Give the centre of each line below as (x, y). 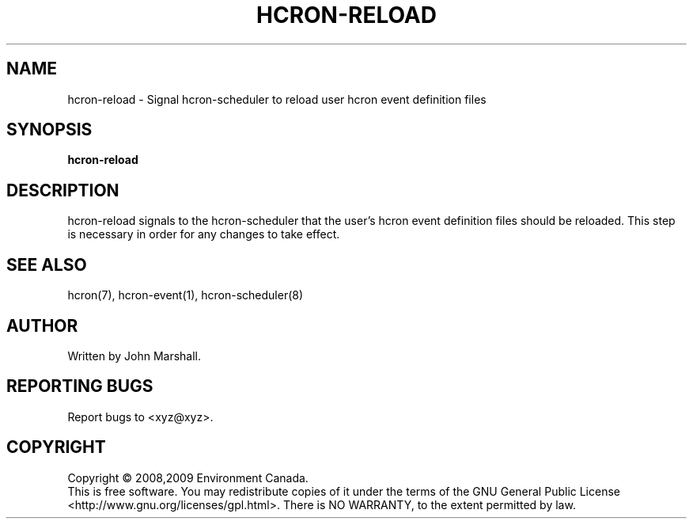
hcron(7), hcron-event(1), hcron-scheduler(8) (186, 295)
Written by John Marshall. (134, 356)
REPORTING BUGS (80, 386)
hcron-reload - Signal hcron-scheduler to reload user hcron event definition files (277, 99)
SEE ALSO (47, 264)
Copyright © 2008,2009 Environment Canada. (188, 477)
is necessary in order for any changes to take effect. (204, 234)
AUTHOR (42, 325)
